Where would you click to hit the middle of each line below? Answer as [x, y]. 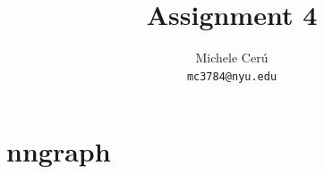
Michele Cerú [232, 58]
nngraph [59, 151]
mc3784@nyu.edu [232, 76]
